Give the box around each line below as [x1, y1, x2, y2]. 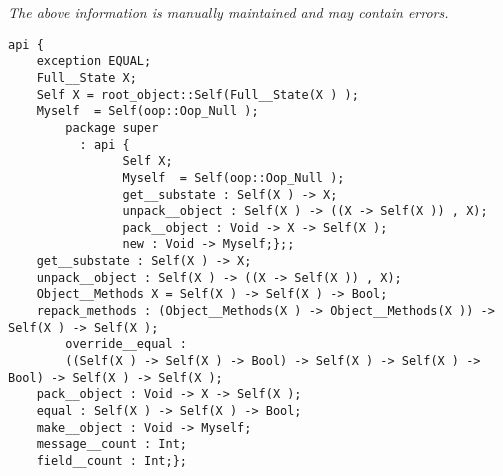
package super [65, 120, 159, 135]
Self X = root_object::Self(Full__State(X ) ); [36, 87, 359, 102]
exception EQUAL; [36, 54, 152, 69]
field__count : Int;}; [36, 454, 187, 468]
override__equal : [65, 337, 187, 352]
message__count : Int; [36, 437, 187, 452]
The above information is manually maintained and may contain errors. [8, 2, 449, 22]
